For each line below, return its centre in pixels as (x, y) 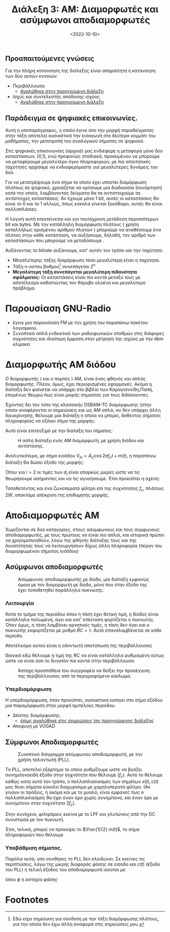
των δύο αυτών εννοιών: (32, 76)
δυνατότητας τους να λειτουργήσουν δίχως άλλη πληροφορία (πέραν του (84, 546)
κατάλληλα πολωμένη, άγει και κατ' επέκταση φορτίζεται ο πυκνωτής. (80, 620)
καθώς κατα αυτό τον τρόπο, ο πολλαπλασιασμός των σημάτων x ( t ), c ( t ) (82, 781)
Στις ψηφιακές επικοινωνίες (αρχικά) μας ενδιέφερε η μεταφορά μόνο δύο (84, 151)
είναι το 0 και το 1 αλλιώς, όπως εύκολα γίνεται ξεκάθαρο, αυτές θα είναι (84, 204)
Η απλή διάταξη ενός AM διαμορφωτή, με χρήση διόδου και (81, 440)
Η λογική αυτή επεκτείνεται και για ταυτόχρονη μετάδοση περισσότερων (82, 219)
